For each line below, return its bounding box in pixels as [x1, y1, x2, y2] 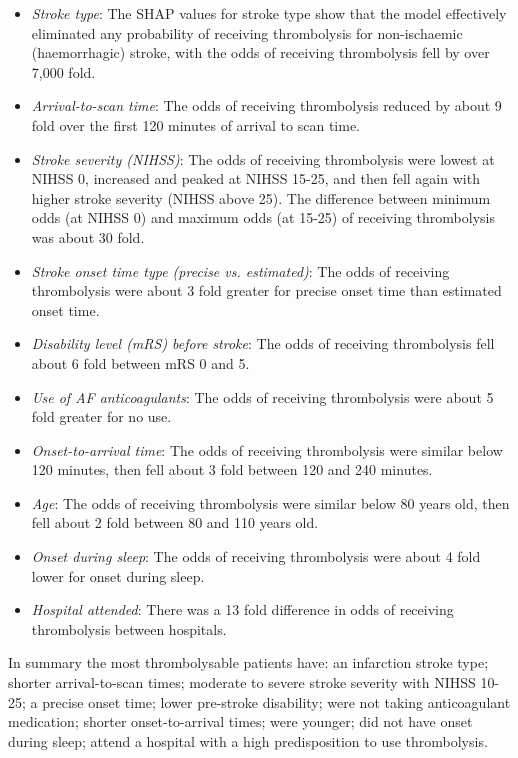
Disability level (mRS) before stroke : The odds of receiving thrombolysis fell [31, 333, 495, 354]
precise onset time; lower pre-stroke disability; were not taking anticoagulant [42, 691, 511, 712]
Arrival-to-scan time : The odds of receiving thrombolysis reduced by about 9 [31, 95, 502, 116]
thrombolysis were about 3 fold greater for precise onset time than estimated [31, 280, 502, 301]
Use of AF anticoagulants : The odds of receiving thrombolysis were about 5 [31, 386, 494, 407]
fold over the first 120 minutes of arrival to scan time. [31, 114, 360, 135]
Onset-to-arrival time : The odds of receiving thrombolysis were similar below [31, 439, 503, 460]
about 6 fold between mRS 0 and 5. [31, 352, 250, 373]
